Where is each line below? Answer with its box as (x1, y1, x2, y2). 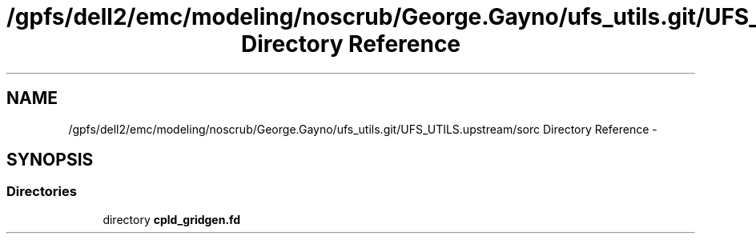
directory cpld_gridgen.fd (103, 212, 241, 226)
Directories (6, 183, 77, 200)
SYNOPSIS (6, 150, 94, 170)
